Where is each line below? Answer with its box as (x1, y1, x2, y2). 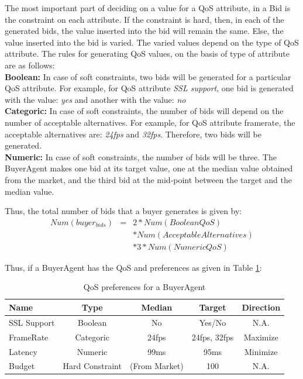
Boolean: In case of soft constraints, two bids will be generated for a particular (5, 70, 291, 82)
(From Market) (129, 360, 184, 372)
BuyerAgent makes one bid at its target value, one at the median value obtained (5, 162, 293, 174)
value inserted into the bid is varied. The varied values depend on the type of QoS (5, 36, 299, 48)
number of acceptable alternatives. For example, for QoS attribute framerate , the (5, 116, 295, 128)
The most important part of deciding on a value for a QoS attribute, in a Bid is (5, 2, 291, 13)
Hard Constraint (63, 360, 122, 372)
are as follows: (5, 58, 55, 71)
